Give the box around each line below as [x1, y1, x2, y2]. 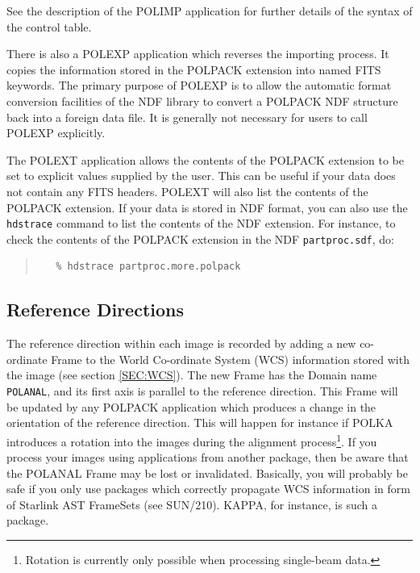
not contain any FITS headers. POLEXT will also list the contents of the [6, 182, 368, 199]
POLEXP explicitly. [6, 124, 106, 141]
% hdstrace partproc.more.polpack [56, 261, 241, 273]
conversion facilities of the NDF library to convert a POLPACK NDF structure [6, 92, 398, 109]
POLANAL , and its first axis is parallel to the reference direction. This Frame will [6, 383, 398, 399]
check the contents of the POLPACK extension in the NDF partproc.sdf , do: [6, 230, 394, 247]
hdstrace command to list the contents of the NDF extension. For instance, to [6, 215, 396, 232]
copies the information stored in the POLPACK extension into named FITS [6, 61, 381, 77]
